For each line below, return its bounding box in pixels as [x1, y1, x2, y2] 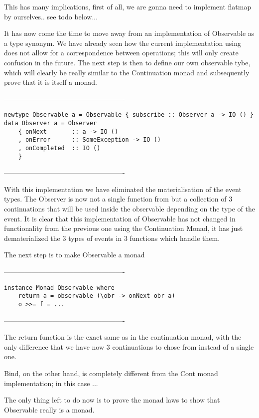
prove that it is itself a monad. [4, 77, 97, 87]
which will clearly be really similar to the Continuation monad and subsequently [4, 67, 250, 77]
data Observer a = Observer [4, 120, 97, 127]
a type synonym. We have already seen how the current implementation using [4, 37, 241, 48]
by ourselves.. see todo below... [4, 11, 98, 21]
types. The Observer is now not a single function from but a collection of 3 [4, 194, 233, 204]
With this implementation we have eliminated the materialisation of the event [4, 184, 242, 194]
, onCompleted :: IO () [18, 144, 101, 152]
